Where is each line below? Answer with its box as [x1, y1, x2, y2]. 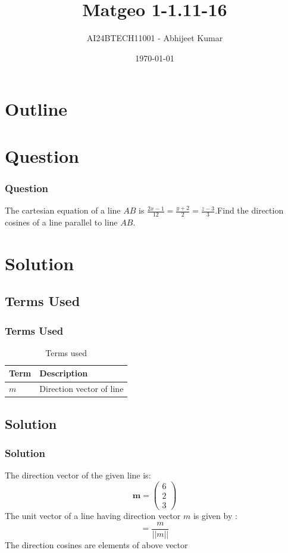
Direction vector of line [39, 382, 124, 395]
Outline [5, 97, 68, 121]
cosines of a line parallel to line [5, 215, 118, 228]
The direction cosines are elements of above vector [5, 538, 188, 551]
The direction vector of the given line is [5, 469, 149, 481]
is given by [193, 509, 233, 522]
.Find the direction [215, 204, 284, 217]
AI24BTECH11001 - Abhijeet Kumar [86, 32, 223, 44]
